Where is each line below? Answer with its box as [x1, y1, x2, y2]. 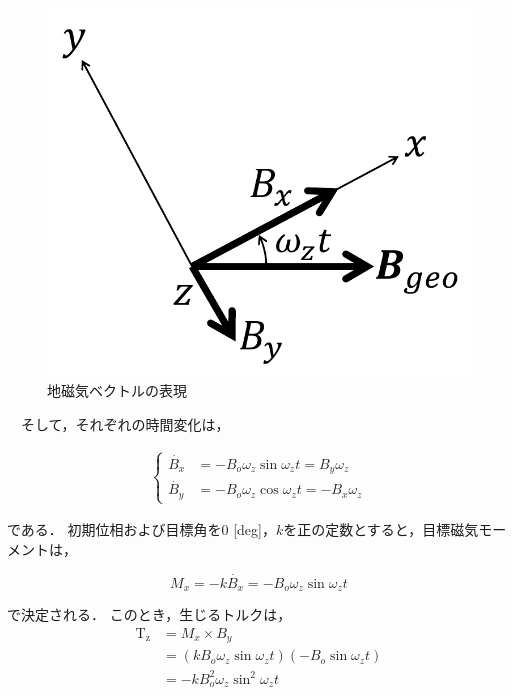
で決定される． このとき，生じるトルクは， [7, 604, 292, 625]
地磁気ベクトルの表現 [47, 380, 187, 401]
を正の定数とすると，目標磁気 [283, 519, 479, 540]
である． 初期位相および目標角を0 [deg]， [7, 519, 276, 540]
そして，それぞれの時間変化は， [20, 413, 230, 434]
